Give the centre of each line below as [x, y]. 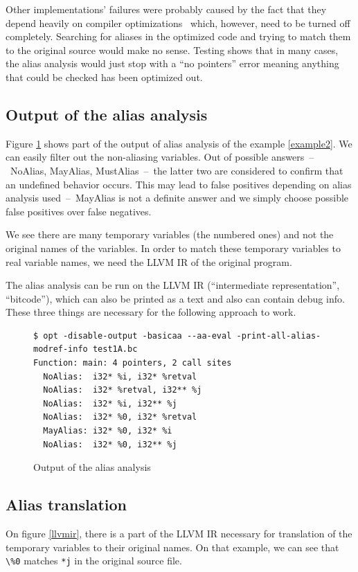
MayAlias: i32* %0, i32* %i [108, 431]
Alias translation [66, 504]
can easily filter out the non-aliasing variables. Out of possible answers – [160, 157]
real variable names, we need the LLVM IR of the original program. [149, 261]
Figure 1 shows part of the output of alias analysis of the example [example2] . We [179, 143]
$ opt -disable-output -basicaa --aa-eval [133, 336]
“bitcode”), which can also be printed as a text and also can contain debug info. [175, 298]
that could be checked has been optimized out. [104, 77]
